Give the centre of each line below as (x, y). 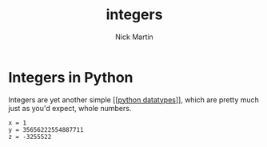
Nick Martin (134, 37)
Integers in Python (71, 77)
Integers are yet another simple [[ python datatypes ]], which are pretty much (134, 99)
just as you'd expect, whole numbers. (70, 108)
